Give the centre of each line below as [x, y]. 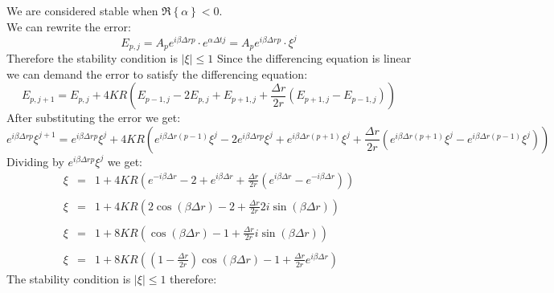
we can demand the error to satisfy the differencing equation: [157, 73]
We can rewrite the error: [69, 26]
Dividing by [35, 161]
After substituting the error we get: [94, 118]
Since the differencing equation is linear [314, 58]
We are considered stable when [82, 10]
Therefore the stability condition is [92, 58]
